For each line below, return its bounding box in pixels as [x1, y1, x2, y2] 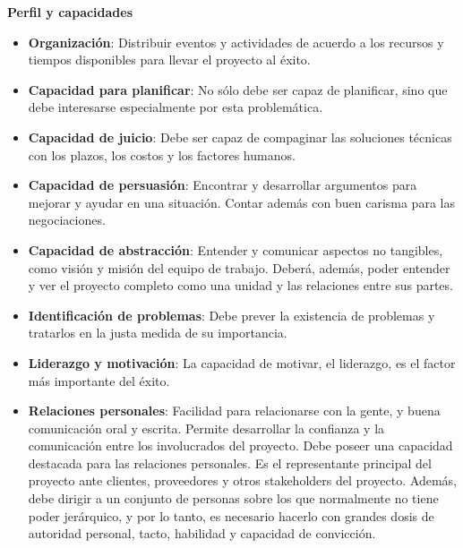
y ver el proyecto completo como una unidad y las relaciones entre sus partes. [28, 276, 453, 295]
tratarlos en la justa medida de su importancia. [28, 323, 287, 342]
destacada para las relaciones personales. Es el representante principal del [28, 453, 432, 472]
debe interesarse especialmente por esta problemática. [28, 98, 323, 116]
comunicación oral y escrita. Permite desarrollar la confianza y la [28, 418, 385, 437]
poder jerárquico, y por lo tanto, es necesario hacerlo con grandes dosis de [28, 506, 434, 525]
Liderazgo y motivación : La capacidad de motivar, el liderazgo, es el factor [28, 353, 456, 372]
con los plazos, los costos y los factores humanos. [28, 145, 296, 164]
